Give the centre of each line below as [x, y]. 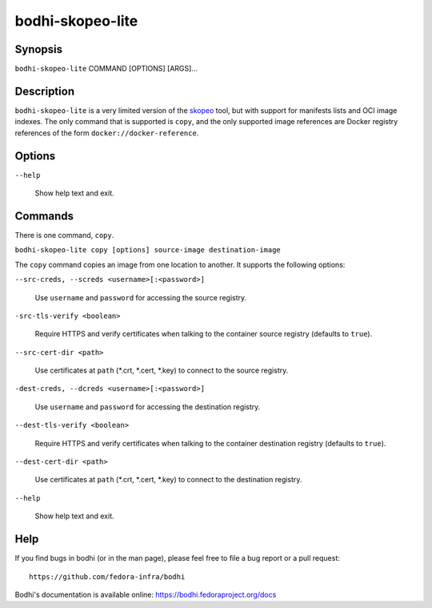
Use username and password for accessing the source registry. [141, 297]
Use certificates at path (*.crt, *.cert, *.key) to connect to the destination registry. [168, 480]
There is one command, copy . [64, 235]
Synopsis [39, 49]
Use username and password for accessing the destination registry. [148, 407]
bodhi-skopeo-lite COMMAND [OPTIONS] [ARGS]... [106, 69]
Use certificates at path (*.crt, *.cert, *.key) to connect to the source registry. [162, 370]
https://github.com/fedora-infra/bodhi [107, 576]
